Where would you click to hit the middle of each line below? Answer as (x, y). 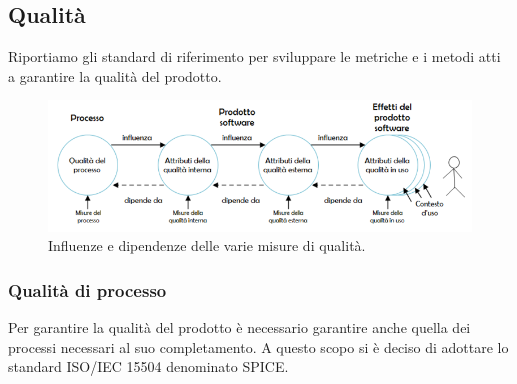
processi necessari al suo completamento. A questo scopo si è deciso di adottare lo (258, 346)
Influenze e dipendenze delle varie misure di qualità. (207, 245)
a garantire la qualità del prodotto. (115, 75)
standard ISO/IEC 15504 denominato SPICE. (148, 366)
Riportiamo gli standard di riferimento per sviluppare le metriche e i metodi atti (254, 56)
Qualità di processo (87, 289)
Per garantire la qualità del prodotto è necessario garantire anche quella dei (239, 326)
